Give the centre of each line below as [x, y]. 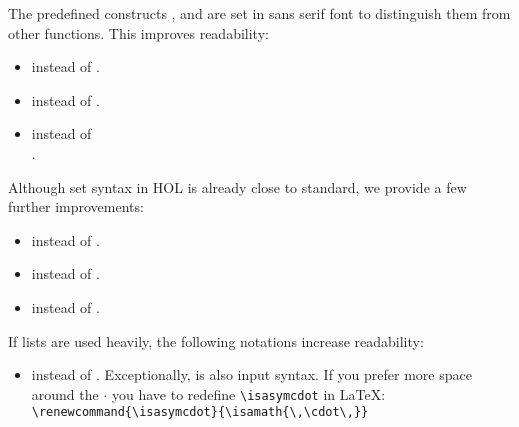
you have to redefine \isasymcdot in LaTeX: [248, 393]
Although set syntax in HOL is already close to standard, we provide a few [237, 186]
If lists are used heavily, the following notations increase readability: [216, 340]
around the [65, 393]
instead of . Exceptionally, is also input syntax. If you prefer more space [251, 374]
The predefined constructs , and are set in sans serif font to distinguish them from [259, 13]
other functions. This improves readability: [138, 32]
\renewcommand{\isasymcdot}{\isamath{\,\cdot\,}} [200, 412]
